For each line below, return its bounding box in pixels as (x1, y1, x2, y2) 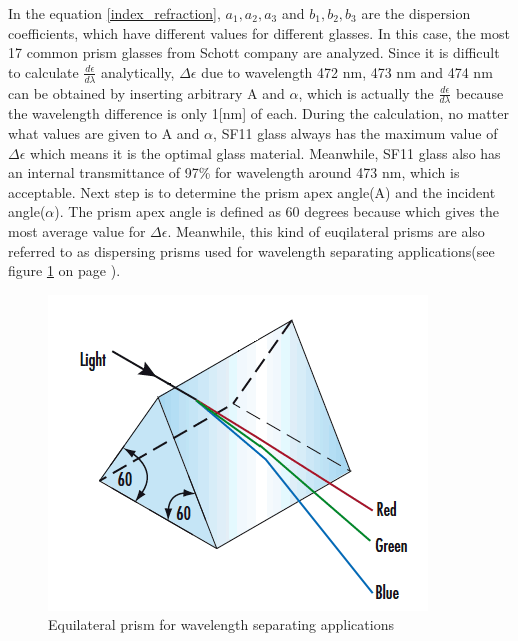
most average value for (8, 221, 146, 241)
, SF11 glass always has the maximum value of (213, 123, 498, 144)
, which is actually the (298, 82, 434, 103)
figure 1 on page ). (8, 260, 121, 281)
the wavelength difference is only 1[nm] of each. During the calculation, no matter (8, 103, 509, 124)
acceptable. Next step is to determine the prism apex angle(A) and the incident (8, 181, 496, 202)
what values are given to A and (8, 123, 200, 144)
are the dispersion (361, 3, 471, 23)
